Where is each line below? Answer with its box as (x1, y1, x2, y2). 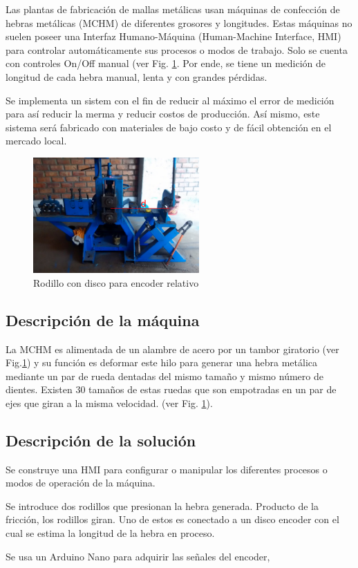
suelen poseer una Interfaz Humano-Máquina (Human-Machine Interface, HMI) (6, 29, 341, 44)
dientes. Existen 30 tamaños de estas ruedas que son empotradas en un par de (6, 382, 337, 397)
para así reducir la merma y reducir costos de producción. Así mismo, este (6, 106, 320, 121)
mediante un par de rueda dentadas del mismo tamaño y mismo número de (6, 368, 323, 383)
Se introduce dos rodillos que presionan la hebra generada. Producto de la (6, 498, 319, 513)
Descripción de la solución (6, 429, 196, 451)
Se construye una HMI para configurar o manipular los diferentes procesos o (6, 462, 328, 476)
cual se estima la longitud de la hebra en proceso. (6, 526, 215, 540)
